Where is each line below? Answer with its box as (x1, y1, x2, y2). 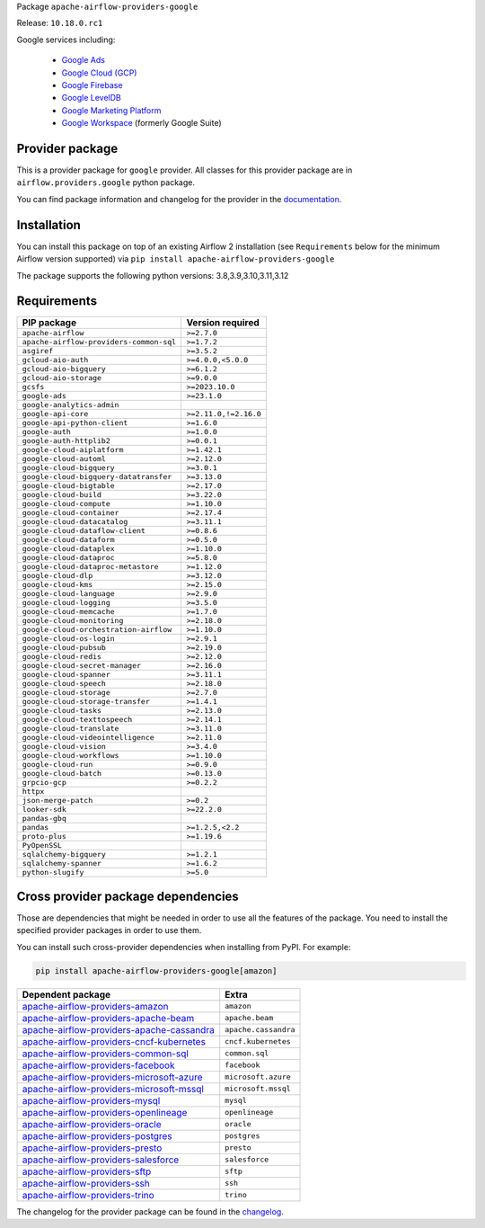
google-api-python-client (22, 418, 128, 428)
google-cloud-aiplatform (22, 445, 124, 455)
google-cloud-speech (22, 679, 107, 689)
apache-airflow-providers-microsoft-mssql (22, 1082, 204, 1095)
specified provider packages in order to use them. (16, 925, 202, 936)
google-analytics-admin (22, 400, 119, 410)
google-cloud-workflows (22, 751, 119, 761)
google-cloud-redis (22, 652, 102, 662)
